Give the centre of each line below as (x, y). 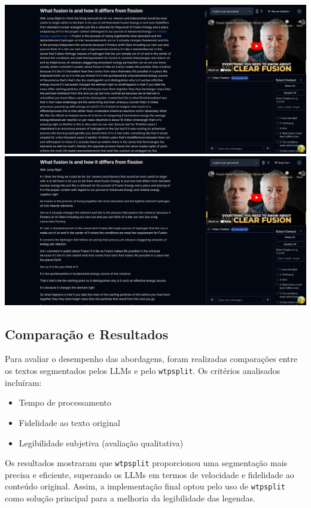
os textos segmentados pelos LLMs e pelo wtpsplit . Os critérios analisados (143, 371)
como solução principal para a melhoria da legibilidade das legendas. (130, 498)
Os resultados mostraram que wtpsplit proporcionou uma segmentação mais (146, 463)
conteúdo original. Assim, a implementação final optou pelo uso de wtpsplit (145, 486)
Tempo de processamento (65, 402)
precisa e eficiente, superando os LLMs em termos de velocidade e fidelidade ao (150, 474)
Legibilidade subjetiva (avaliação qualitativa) (101, 442)
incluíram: (23, 382)
